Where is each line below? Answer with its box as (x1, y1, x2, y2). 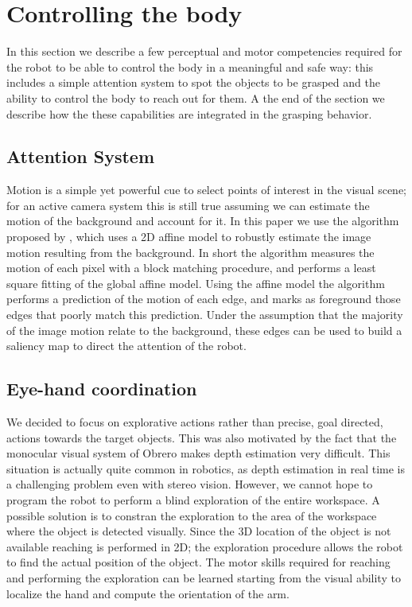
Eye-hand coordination (6, 376, 197, 401)
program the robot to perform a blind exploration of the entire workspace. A (6, 492, 380, 508)
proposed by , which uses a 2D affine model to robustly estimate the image (6, 228, 371, 245)
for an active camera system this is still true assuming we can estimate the (6, 196, 370, 213)
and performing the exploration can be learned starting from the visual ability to (6, 569, 401, 586)
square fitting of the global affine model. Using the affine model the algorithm (6, 274, 385, 291)
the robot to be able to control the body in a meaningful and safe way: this (6, 58, 374, 75)
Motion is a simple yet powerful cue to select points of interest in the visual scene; (6, 181, 407, 198)
